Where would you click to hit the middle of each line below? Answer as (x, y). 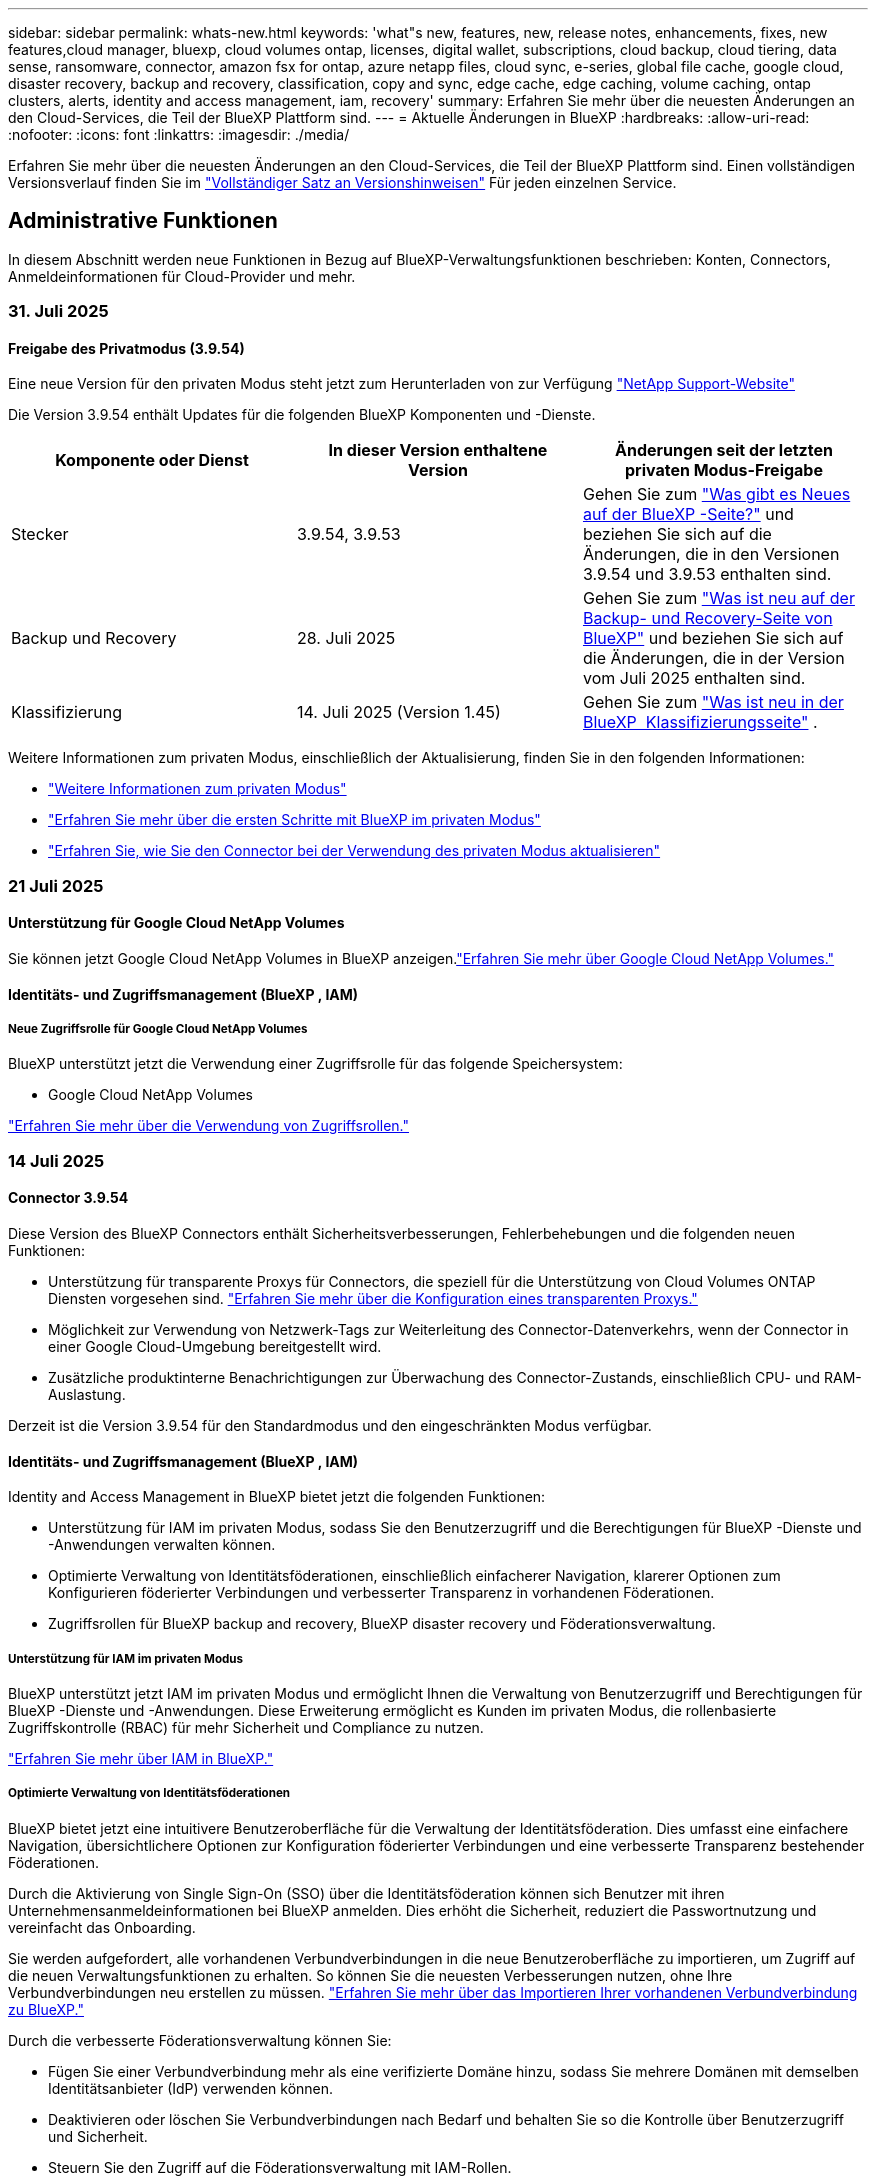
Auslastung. (87, 1395)
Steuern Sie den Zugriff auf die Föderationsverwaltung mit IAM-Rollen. (280, 2167)
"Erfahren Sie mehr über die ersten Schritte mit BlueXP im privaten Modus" (294, 820)
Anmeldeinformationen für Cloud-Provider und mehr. (182, 276)
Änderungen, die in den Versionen (711, 554)
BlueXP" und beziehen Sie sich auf (713, 638)
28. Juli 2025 (346, 638)
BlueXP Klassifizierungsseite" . (700, 722)
